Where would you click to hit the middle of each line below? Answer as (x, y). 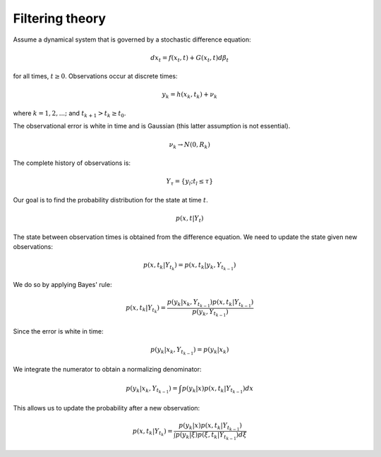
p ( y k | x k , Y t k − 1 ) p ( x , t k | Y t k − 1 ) (210, 304)
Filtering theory (59, 18)
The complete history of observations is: (72, 163)
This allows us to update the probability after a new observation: (107, 408)
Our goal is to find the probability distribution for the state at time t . (110, 200)
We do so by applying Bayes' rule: (62, 285)
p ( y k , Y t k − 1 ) (210, 313)
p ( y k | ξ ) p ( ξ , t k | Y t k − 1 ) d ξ (211, 436)
